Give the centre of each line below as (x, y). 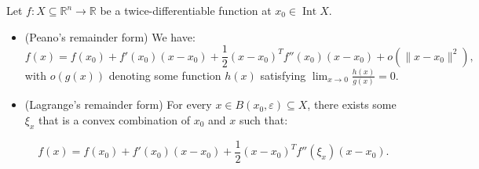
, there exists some (352, 104)
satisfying (283, 75)
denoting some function (165, 75)
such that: (263, 119)
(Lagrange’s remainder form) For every (118, 104)
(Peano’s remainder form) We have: (110, 36)
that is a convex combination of (114, 119)
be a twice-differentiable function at (186, 10)
